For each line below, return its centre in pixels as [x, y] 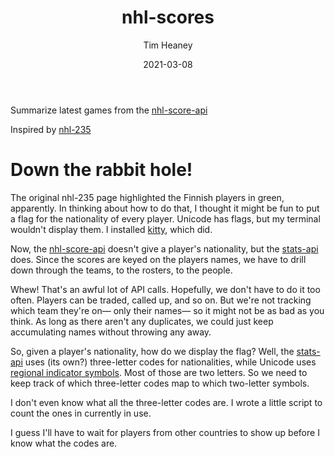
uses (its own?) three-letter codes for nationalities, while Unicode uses [170, 362]
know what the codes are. [64, 443]
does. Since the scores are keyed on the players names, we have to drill [158, 259]
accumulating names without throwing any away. [111, 332]
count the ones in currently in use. [81, 413]
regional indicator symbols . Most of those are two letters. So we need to [159, 372]
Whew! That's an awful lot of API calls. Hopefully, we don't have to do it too [165, 289]
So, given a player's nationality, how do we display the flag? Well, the [152, 351]
